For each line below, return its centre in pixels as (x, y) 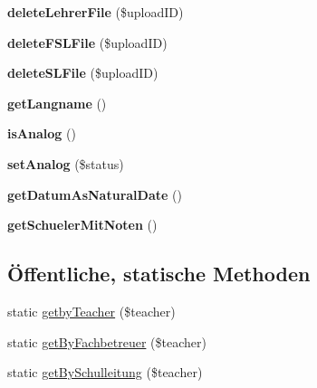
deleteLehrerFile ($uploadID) (96, 12)
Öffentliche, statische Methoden (159, 274)
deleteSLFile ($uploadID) (83, 73)
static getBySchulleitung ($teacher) (105, 372)
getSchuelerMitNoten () (82, 225)
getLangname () (57, 103)
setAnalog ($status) (66, 163)
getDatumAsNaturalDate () (95, 194)
